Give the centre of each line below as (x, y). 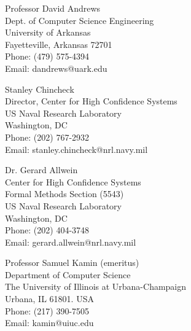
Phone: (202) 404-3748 (47, 230)
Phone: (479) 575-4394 (47, 56)
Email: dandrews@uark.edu (56, 68)
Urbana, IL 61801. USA (49, 299)
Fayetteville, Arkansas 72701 (59, 44)
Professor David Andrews (53, 8)
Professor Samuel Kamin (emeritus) (72, 263)
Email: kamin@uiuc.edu (49, 323)
